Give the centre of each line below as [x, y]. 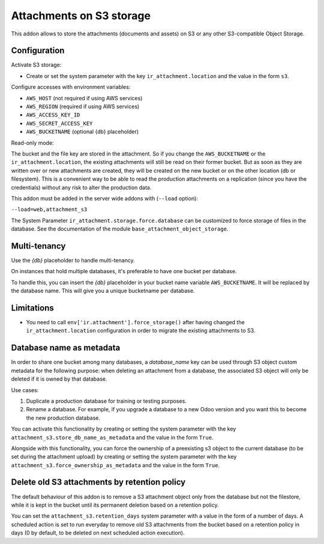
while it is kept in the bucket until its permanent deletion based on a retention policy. [115, 505]
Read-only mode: [32, 143]
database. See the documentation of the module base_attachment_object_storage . [120, 229]
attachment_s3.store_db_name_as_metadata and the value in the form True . [112, 437]
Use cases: [25, 390]
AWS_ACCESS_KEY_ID [53, 115]
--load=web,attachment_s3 [49, 210]
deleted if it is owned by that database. [59, 379]
